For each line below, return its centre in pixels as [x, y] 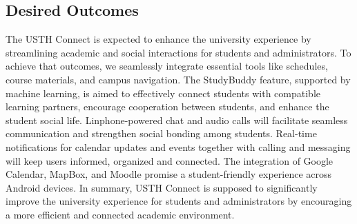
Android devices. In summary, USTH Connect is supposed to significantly [162, 187]
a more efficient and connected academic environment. [120, 214]
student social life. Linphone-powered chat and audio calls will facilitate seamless [177, 120]
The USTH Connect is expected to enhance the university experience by [158, 39]
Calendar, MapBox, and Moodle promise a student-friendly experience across [169, 174]
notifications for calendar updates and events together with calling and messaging [178, 146]
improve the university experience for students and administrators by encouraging [179, 201]
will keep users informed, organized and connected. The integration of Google [170, 160]
